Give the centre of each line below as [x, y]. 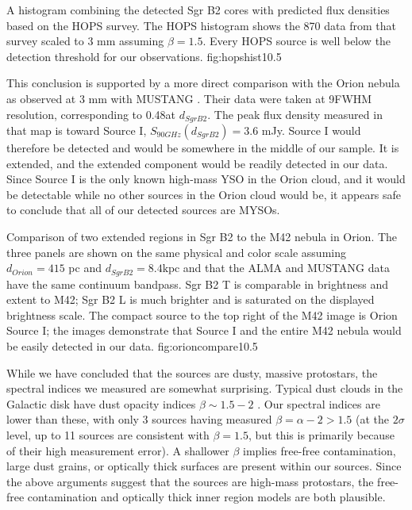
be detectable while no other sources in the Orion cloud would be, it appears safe [204, 194]
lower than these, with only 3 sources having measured [139, 419]
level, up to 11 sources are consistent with [108, 434]
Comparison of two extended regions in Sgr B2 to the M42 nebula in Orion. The [202, 236]
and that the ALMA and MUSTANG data [286, 268]
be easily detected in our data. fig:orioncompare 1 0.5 [132, 346]
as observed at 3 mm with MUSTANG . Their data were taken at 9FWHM [189, 98]
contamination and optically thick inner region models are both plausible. [206, 497]
